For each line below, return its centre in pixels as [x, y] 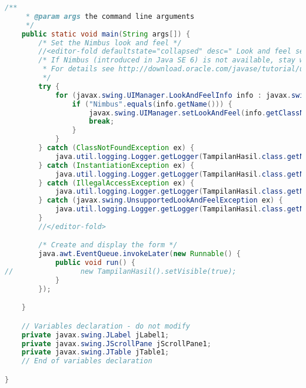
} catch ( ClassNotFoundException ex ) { [117, 148]
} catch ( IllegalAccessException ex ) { [117, 183]
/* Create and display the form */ [108, 245]
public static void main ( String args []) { [106, 34]
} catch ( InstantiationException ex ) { [117, 165]
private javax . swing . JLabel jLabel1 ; [95, 335]
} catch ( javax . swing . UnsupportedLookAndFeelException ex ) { [161, 200]
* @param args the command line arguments [110, 16]
